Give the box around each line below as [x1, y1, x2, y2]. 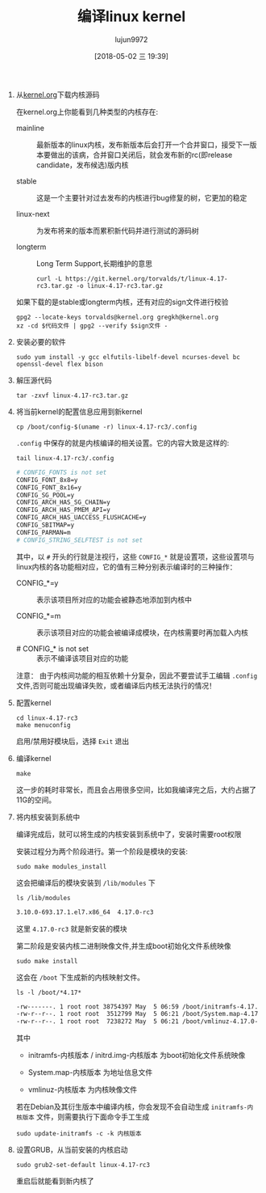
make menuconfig [15, 721, 71, 729]
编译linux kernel [77, 7, 186, 26]
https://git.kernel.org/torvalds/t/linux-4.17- [65, 274, 228, 283]
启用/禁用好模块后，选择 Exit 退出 [15, 736, 130, 746]
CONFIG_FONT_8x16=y [15, 483, 82, 492]
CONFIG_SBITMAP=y [15, 521, 75, 530]
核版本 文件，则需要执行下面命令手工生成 [15, 1112, 150, 1122]
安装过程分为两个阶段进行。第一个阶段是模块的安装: [15, 846, 188, 856]
